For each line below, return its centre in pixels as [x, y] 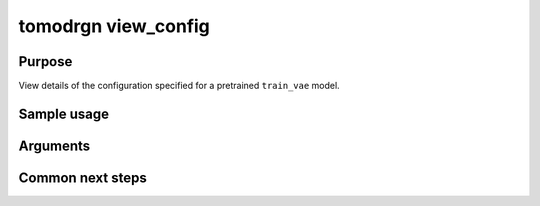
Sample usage [64, 113]
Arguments [54, 145]
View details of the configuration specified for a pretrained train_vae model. [179, 86]
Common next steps [82, 177]
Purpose [45, 61]
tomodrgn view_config [114, 26]
